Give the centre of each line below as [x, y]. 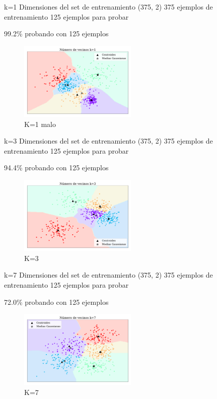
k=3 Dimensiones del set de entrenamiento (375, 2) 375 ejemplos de [109, 141]
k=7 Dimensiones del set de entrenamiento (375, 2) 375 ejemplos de [109, 275]
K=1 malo [40, 124]
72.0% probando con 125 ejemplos [56, 302]
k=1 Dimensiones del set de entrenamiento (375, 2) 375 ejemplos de [109, 7]
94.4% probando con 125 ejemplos [56, 168]
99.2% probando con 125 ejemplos [56, 34]
